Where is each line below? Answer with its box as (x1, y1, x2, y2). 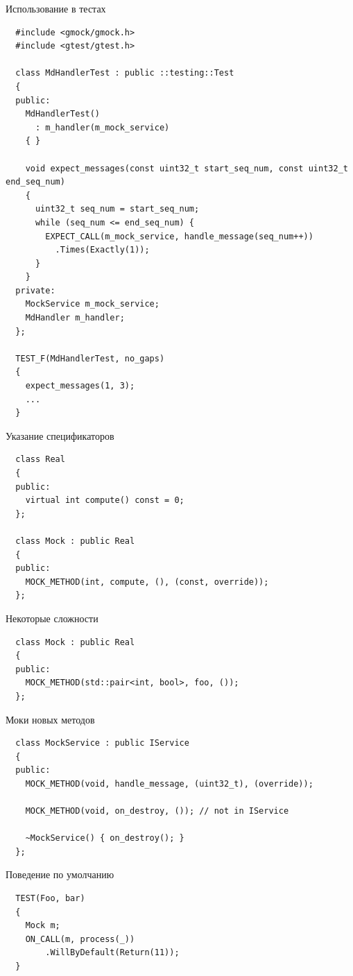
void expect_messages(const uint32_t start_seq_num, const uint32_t (25, 163, 348, 173)
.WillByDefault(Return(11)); (45, 948, 180, 958)
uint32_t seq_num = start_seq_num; (35, 204, 200, 214)
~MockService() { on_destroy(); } (25, 833, 184, 844)
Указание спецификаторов (6, 428, 114, 443)
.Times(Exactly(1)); (55, 245, 150, 255)
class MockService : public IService (15, 738, 189, 748)
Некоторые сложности (6, 610, 98, 625)
